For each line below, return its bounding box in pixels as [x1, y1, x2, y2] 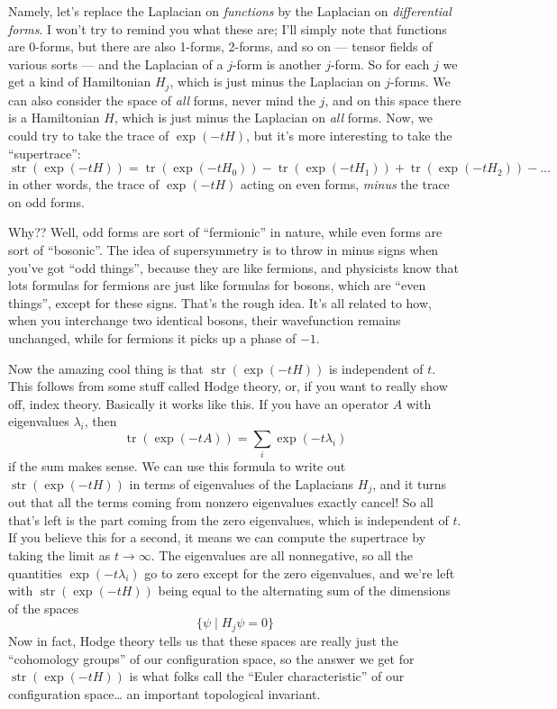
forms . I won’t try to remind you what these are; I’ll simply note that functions [8, 19, 447, 38]
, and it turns [372, 474, 447, 493]
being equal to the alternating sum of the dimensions [158, 581, 451, 600]
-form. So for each [330, 54, 430, 73]
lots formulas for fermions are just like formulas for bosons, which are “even [8, 276, 426, 295]
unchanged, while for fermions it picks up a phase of [8, 328, 297, 347]
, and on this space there [324, 90, 461, 109]
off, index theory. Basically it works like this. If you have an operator [8, 394, 389, 413]
